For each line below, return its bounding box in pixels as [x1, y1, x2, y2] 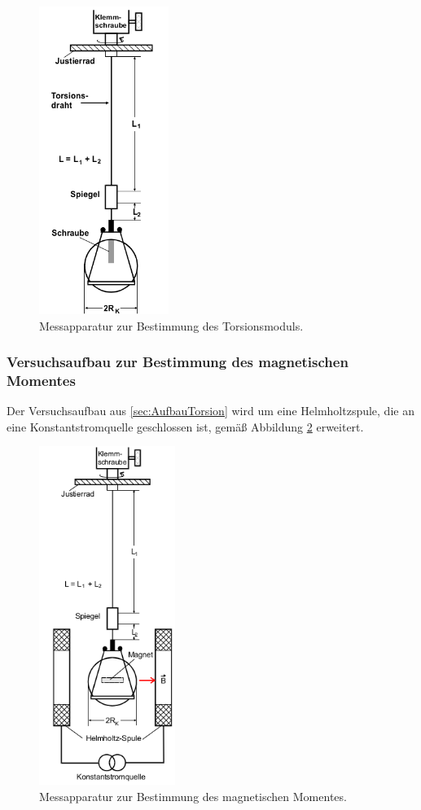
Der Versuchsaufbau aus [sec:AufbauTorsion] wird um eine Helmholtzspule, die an [7, 402, 414, 419]
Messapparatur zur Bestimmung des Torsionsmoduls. [39, 317, 304, 334]
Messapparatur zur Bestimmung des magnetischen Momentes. [39, 787, 347, 804]
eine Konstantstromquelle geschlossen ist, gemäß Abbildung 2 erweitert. [7, 418, 364, 435]
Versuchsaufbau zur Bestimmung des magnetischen [7, 352, 349, 372]
